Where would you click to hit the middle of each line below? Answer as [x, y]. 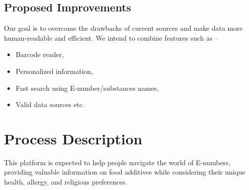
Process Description [73, 138]
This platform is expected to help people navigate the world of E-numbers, [117, 162]
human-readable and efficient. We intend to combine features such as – [111, 37]
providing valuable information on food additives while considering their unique [125, 172]
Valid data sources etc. [50, 104]
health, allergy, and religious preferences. [66, 182]
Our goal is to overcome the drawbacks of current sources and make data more [123, 28]
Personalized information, [54, 71]
